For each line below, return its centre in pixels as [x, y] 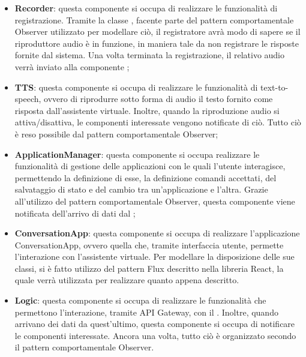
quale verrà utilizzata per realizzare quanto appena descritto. [127, 280]
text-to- [274, 87]
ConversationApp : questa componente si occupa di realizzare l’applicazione [157, 233]
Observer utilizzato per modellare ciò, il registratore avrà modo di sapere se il [157, 31]
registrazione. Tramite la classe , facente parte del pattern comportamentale [154, 19]
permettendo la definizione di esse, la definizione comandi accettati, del [145, 177]
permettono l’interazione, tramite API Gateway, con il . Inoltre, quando [146, 312]
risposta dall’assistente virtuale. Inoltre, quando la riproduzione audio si [147, 110]
